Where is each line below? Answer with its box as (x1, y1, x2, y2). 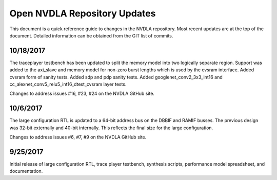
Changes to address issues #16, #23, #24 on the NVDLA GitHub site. (9, 90, 155, 97)
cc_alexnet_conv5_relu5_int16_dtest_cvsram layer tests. (9, 81, 127, 87)
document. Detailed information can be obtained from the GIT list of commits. (9, 32, 173, 38)
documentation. (9, 168, 43, 174)
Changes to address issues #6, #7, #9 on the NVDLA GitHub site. (9, 134, 147, 141)
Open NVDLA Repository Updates (9, 8, 156, 19)
